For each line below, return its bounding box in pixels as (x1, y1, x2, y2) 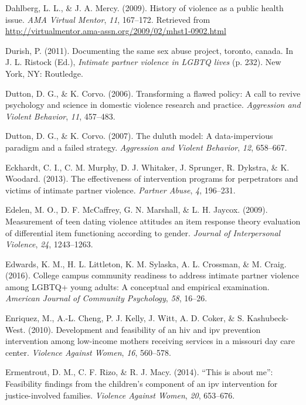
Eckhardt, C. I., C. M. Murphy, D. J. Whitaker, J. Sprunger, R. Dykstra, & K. (5, 161, 290, 173)
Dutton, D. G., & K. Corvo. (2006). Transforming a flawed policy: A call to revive (5, 87, 301, 99)
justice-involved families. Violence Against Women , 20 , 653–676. (5, 389, 235, 401)
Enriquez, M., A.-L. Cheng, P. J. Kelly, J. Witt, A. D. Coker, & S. (5, 312, 244, 324)
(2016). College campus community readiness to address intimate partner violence (5, 269, 300, 281)
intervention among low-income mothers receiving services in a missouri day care (5, 335, 295, 347)
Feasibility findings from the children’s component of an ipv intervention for (5, 377, 278, 390)
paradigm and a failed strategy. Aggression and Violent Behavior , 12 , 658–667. (5, 141, 287, 153)
